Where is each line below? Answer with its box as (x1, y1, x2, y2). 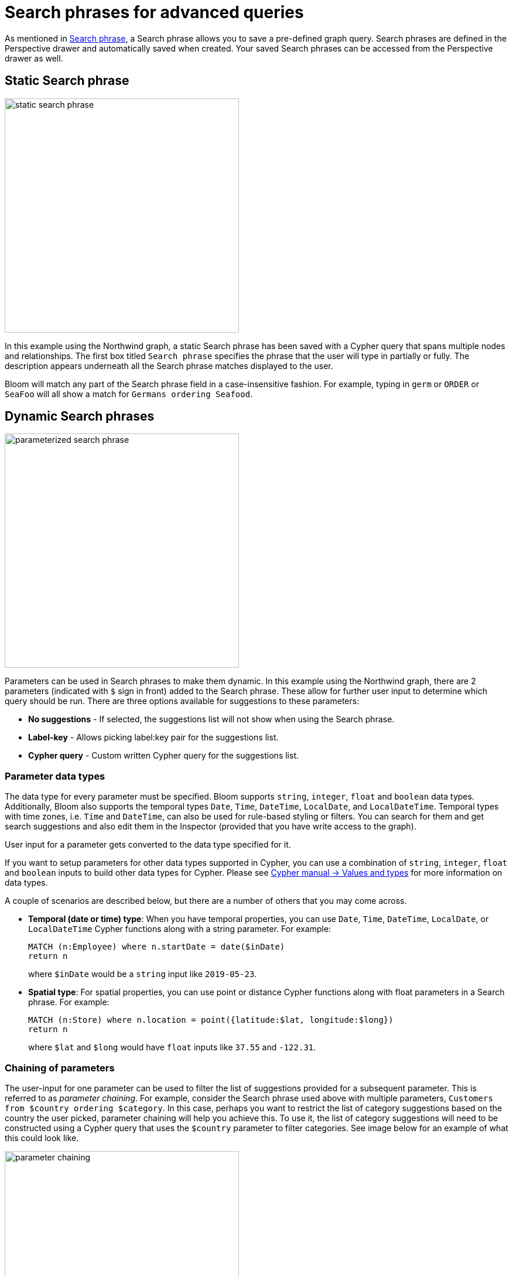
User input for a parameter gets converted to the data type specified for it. (5, 839, 291, 850)
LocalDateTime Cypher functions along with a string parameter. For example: (28, 924, 331, 934)
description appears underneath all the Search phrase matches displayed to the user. (5, 360, 333, 371)
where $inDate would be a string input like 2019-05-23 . (28, 969, 257, 979)
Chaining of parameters (5, 1061, 115, 1074)
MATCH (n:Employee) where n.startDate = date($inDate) (28, 942, 285, 952)
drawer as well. (5, 53, 63, 63)
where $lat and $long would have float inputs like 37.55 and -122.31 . (28, 1042, 316, 1053)
